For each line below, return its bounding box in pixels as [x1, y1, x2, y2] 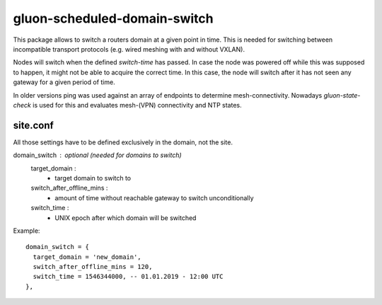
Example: [13, 226, 40, 235]
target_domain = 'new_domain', [33, 253, 141, 261]
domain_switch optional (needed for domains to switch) [13, 151, 182, 159]
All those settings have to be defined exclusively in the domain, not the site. [13, 138, 233, 146]
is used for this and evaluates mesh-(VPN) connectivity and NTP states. [32, 100, 242, 109]
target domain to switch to [54, 173, 132, 182]
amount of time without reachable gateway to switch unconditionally [54, 193, 254, 202]
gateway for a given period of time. [13, 78, 116, 86]
